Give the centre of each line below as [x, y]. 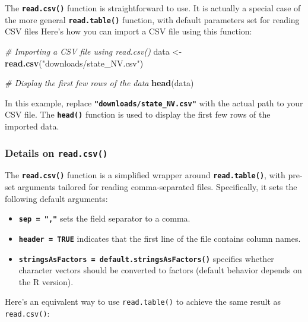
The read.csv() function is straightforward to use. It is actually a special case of [153, 8]
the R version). [46, 281]
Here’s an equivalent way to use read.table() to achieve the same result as [143, 302]
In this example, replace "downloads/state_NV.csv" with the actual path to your [154, 102]
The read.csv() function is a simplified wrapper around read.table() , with [145, 175]
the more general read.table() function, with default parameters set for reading [152, 19]
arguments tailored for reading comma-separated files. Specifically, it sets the [157, 187]
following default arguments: [56, 198]
